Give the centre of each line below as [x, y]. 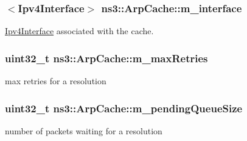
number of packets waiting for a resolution [84, 130]
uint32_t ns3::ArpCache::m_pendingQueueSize [124, 108]
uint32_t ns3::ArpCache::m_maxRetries [106, 58]
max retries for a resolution [56, 81]
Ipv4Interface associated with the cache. [79, 31]
